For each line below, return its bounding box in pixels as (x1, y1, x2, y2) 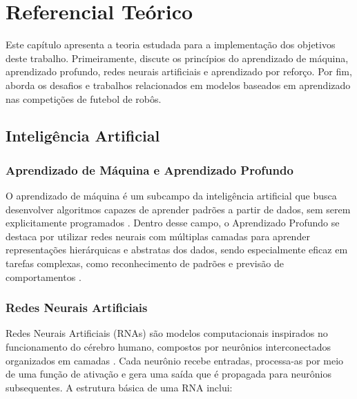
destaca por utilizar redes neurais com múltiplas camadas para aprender (6, 228, 310, 243)
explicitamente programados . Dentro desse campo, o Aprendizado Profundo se (6, 215, 340, 230)
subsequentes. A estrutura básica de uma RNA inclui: (6, 380, 233, 394)
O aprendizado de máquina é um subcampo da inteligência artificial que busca (6, 188, 337, 203)
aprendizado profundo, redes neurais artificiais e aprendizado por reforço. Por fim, (6, 64, 352, 79)
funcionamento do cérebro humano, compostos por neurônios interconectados (6, 340, 331, 354)
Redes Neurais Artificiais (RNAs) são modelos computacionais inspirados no (6, 326, 328, 340)
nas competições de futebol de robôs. (6, 91, 162, 106)
